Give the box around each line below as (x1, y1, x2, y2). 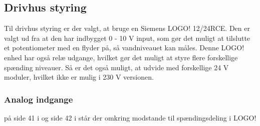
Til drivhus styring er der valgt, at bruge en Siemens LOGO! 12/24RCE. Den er (4, 23, 250, 33)
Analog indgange (4, 93, 73, 105)
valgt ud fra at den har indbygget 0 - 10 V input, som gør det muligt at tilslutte (4, 32, 250, 43)
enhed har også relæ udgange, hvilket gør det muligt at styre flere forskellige (4, 52, 238, 62)
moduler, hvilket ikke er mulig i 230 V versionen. (4, 72, 154, 82)
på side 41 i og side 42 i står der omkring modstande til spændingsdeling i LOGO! (4, 112, 256, 123)
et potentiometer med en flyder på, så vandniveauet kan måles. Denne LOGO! (4, 42, 244, 53)
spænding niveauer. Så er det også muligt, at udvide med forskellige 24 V (4, 62, 229, 72)
